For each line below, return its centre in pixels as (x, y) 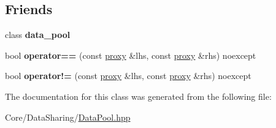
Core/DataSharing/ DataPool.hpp (68, 117)
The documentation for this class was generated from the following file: (138, 96)
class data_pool (38, 35)
